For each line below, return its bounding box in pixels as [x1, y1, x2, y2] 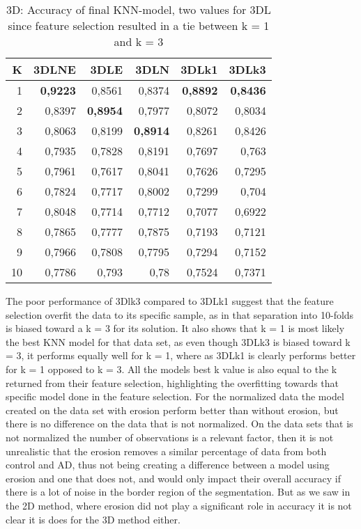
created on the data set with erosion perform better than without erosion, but [6, 402, 339, 417]
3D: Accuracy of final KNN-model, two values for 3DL [6, 1, 271, 17]
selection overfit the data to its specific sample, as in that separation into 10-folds [6, 307, 354, 322]
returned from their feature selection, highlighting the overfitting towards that [6, 375, 339, 390]
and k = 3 [114, 33, 164, 49]
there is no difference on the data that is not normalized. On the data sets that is [6, 416, 353, 431]
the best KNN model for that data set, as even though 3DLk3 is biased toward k [6, 334, 351, 349]
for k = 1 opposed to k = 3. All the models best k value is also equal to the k [6, 361, 337, 376]
